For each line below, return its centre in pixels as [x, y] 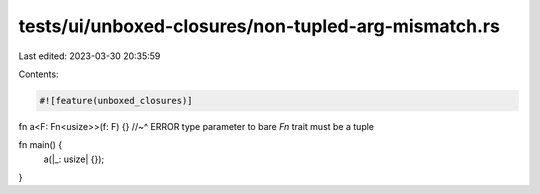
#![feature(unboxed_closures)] [116, 100]
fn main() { [40, 145]
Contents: [38, 74]
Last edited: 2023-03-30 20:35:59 [89, 56]
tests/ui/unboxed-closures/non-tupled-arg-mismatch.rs [259, 26]
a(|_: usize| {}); [74, 159]
